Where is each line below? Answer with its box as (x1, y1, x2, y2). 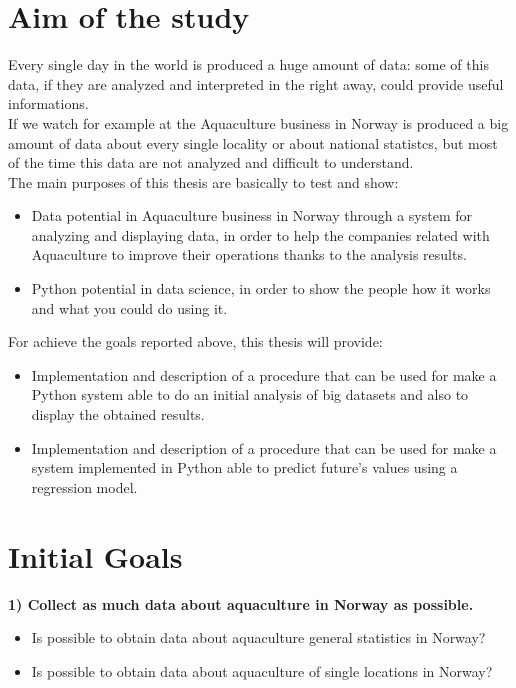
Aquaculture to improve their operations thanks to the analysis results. (31, 244, 467, 265)
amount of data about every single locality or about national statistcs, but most (8, 132, 498, 153)
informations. (8, 93, 89, 114)
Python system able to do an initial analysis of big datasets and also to (31, 384, 469, 405)
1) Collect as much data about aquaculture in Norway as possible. (8, 593, 474, 614)
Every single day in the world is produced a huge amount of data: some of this (8, 54, 489, 75)
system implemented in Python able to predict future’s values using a (31, 457, 458, 478)
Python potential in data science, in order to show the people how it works (31, 278, 491, 299)
